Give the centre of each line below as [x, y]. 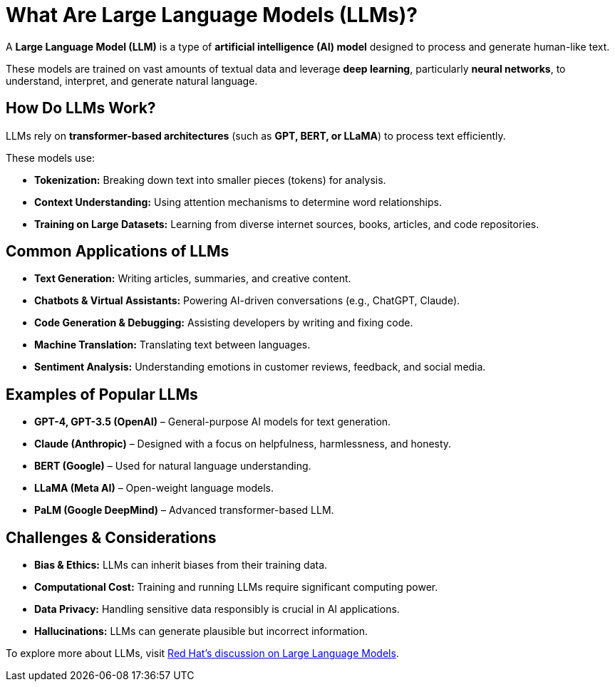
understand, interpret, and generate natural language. [132, 81]
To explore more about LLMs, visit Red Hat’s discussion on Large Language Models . [202, 654]
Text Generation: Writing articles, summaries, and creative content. [193, 279]
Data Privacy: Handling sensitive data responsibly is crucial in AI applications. [217, 609]
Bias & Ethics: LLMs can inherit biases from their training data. [181, 565]
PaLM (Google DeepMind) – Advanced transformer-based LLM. [184, 510]
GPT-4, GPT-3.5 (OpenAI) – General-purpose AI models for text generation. [213, 422]
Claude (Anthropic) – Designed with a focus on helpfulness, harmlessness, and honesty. [243, 444]
